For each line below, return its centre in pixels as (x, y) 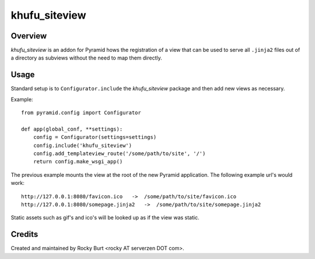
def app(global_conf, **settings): (72, 129)
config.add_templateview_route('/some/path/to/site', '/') (119, 154)
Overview (29, 36)
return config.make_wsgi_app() (78, 162)
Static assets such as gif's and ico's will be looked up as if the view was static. (105, 218)
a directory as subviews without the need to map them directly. (87, 58)
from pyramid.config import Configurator (81, 113)
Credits (24, 234)
